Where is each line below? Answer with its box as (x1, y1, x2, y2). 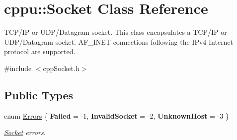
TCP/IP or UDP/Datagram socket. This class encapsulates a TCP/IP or (4, 27, 227, 37)
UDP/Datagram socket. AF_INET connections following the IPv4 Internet (4, 36, 234, 47)
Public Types (4, 87, 74, 102)
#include (4, 63, 32, 73)
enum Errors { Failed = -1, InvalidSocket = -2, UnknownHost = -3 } (4, 110, 229, 121)
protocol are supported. (4, 46, 76, 57)
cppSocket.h (43, 63, 79, 73)
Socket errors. (4, 127, 46, 138)
